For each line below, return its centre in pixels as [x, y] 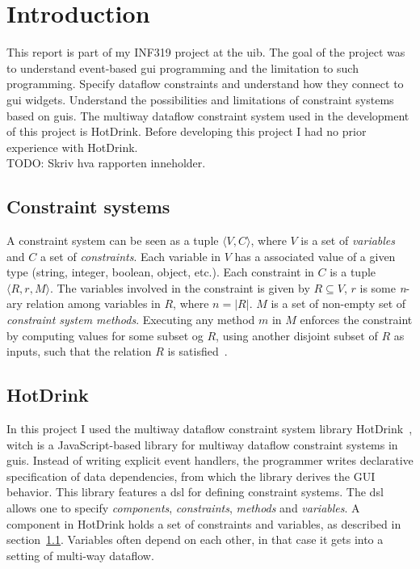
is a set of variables [348, 240]
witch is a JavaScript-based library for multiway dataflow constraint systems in [202, 444]
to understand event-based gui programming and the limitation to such [183, 67]
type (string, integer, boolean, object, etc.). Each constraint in [160, 272]
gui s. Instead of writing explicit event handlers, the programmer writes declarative [210, 460]
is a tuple [353, 272]
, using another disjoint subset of [297, 335]
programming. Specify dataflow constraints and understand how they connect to [205, 84]
